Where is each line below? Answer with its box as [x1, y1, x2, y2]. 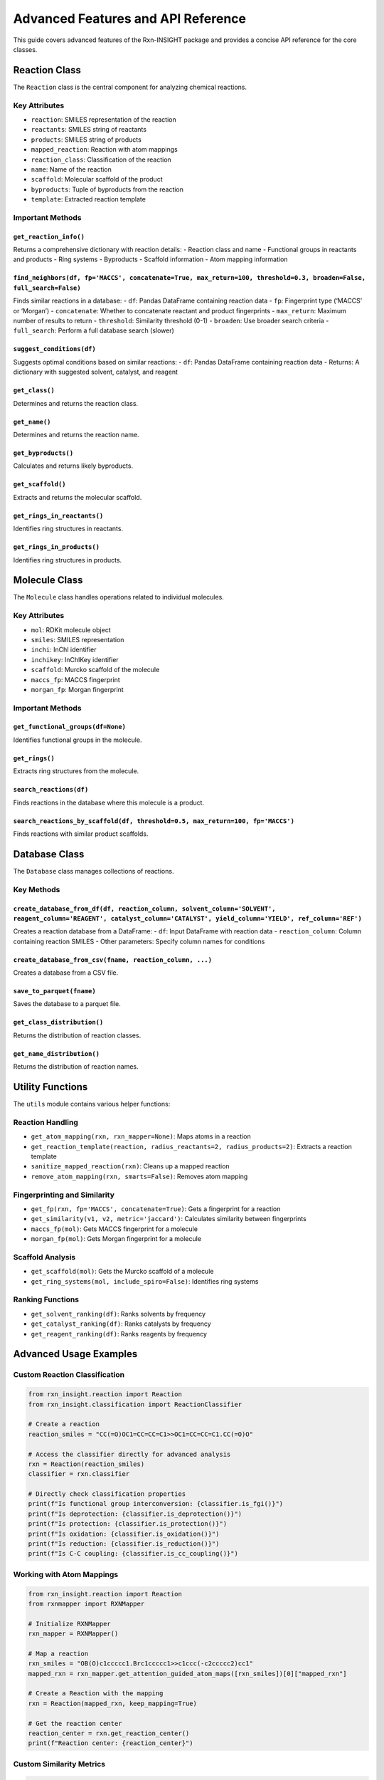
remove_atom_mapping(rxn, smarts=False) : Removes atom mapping [31, 1172, 248, 1180]
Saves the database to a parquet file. [13, 1000, 121, 1008]
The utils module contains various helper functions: [13, 1100, 171, 1109]
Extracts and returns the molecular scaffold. [13, 493, 142, 501]
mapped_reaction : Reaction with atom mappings [31, 145, 178, 154]
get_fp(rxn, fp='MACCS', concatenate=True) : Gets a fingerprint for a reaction [31, 1205, 281, 1213]
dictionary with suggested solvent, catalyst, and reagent [13, 367, 178, 377]
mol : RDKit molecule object [31, 625, 111, 634]
